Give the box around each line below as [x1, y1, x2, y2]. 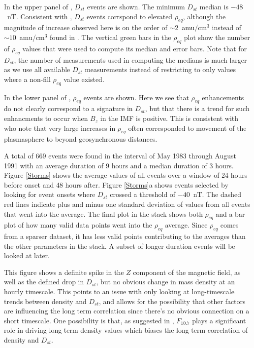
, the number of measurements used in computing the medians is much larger [14, 54, 247, 65]
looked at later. [4, 250, 50, 261]
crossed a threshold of [110, 189, 176, 199]
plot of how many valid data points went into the [4, 220, 153, 230]
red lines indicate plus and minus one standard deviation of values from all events [4, 198, 250, 209]
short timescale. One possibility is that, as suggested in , [4, 315, 174, 325]
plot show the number [184, 32, 250, 42]
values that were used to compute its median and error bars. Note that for [22, 43, 247, 53]
